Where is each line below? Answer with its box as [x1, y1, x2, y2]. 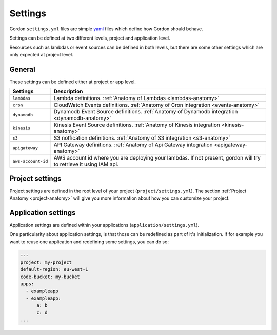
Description [53, 88, 83, 95]
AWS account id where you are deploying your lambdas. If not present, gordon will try [53, 154, 261, 162]
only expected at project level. [9, 51, 74, 57]
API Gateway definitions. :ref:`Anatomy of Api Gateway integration [53, 141, 213, 148]
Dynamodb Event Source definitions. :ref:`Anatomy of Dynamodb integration [53, 108, 238, 115]
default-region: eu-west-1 [20, 267, 88, 272]
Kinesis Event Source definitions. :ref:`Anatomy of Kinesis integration [53, 121, 220, 128]
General [9, 65, 36, 74]
